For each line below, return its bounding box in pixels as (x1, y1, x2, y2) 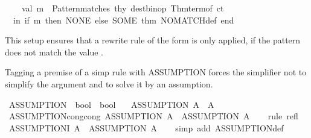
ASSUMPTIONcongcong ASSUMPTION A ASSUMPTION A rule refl (8, 110, 298, 122)
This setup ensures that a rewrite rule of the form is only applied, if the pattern (5, 34, 301, 46)
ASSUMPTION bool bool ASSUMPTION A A (8, 98, 214, 110)
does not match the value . (5, 45, 104, 58)
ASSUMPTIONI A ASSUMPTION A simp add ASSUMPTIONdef (8, 121, 284, 134)
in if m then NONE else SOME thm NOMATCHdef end (13, 13, 234, 26)
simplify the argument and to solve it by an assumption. (5, 77, 213, 90)
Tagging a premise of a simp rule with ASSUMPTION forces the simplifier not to (5, 66, 307, 78)
